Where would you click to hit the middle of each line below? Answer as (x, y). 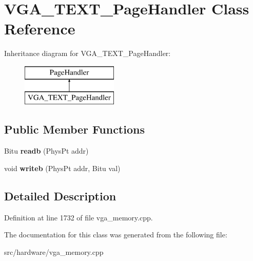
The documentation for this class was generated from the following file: (116, 235)
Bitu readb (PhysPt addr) (46, 151)
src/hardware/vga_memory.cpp (54, 251)
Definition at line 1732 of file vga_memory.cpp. (79, 217)
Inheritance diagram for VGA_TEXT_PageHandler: (87, 53)
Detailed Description (60, 195)
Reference (40, 29)
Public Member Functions (74, 129)
